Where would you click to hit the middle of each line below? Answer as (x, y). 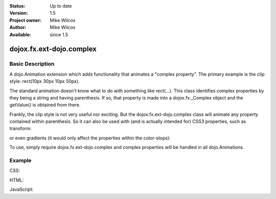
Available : (20, 34)
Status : (17, 6)
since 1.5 (59, 34)
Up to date (61, 6)
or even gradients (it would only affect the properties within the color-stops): (90, 138)
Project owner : (26, 20)
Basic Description (32, 64)
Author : (18, 28)
